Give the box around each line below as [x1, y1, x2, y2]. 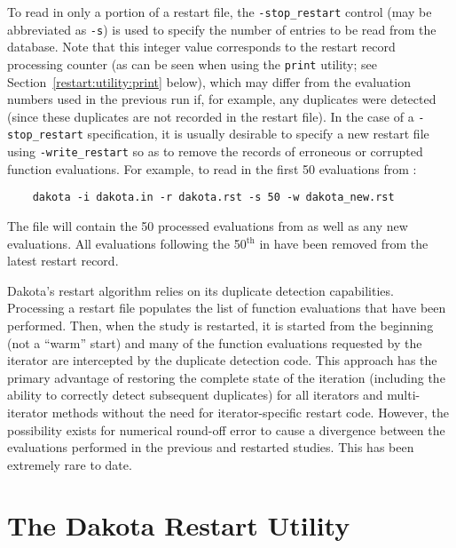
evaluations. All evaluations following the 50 [7, 234, 247, 252]
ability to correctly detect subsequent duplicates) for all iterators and [7, 385, 383, 404]
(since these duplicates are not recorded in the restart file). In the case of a [7, 107, 414, 125]
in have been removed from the [259, 234, 428, 252]
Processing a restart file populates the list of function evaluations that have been [7, 298, 446, 317]
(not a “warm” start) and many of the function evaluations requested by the [7, 333, 422, 352]
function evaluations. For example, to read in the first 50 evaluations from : [7, 159, 417, 178]
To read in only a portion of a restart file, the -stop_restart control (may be [7, 3, 432, 20]
